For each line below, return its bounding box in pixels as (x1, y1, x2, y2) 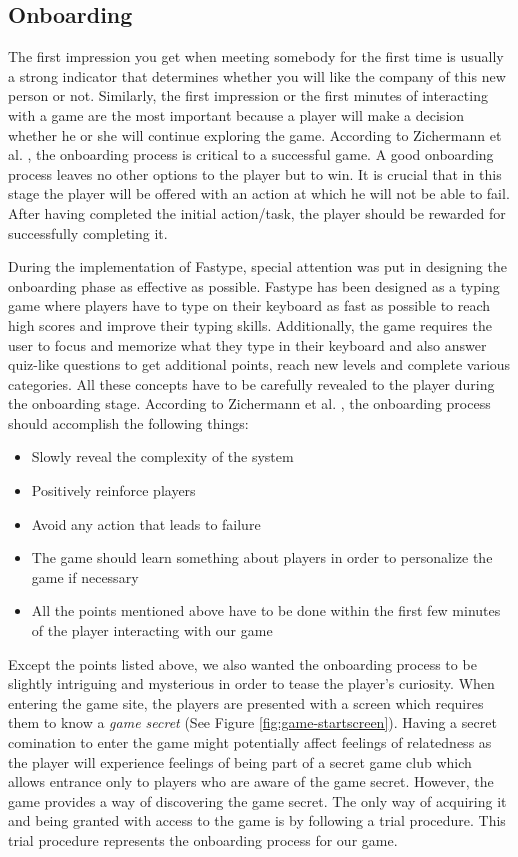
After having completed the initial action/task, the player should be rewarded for (8, 202, 506, 223)
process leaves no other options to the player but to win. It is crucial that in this (8, 163, 502, 184)
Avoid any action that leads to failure (31, 513, 261, 534)
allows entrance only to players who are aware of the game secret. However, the (8, 771, 494, 792)
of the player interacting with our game (31, 620, 273, 641)
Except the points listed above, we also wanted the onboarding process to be (8, 653, 477, 674)
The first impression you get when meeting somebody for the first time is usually (8, 46, 504, 67)
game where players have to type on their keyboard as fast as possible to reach (8, 295, 491, 316)
